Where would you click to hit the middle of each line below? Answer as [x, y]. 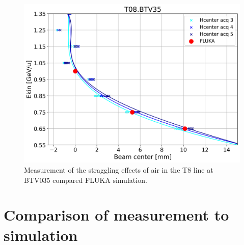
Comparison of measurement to [116, 215]
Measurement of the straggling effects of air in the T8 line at [119, 169]
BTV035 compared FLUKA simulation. [86, 180]
